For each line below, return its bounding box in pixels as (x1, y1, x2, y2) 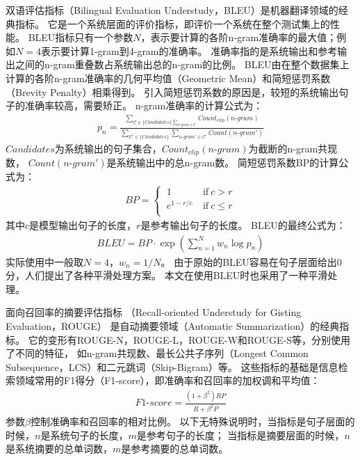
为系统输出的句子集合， (54, 141, 162, 155)
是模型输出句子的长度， (29, 218, 137, 232)
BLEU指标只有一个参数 (28, 30, 133, 45)
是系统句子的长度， (40, 427, 129, 442)
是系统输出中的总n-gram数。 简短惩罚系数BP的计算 (106, 155, 339, 170)
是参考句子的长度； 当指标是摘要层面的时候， (136, 427, 345, 442)
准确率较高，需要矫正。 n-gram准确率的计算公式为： (24, 98, 263, 113)
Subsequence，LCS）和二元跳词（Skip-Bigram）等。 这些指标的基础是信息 (6, 359, 338, 374)
